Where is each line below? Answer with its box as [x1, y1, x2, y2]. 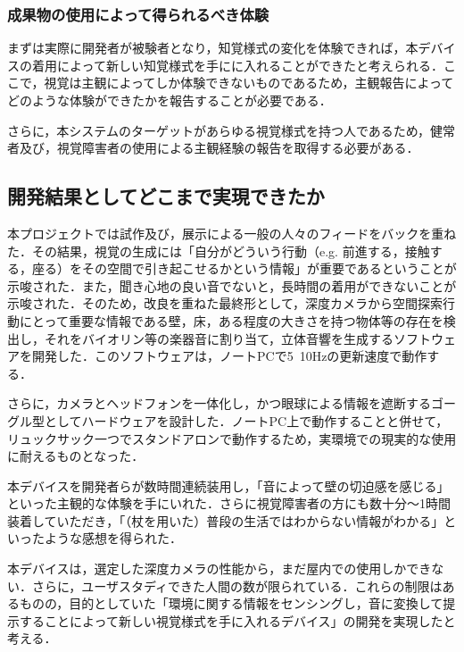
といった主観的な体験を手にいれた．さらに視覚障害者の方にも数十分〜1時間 [7, 494, 451, 513]
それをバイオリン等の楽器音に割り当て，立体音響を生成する [44, 329, 394, 347]
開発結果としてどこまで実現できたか [7, 182, 325, 210]
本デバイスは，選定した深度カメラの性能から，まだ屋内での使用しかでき [7, 559, 432, 578]
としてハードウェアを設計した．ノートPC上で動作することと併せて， [44, 411, 449, 430]
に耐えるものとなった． [7, 447, 145, 465]
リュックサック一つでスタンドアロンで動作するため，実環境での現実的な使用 [7, 429, 457, 447]
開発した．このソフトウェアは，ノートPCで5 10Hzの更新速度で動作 [31, 347, 427, 365]
